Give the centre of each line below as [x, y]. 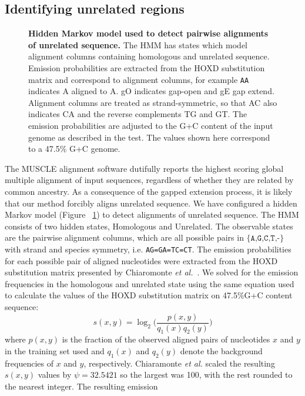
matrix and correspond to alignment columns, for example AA [139, 79]
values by [55, 375]
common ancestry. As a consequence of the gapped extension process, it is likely [149, 191]
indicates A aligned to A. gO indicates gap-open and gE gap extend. [151, 91]
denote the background [221, 351]
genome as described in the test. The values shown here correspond [149, 137]
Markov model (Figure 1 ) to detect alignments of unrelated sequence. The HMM [152, 214]
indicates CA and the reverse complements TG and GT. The [138, 114]
